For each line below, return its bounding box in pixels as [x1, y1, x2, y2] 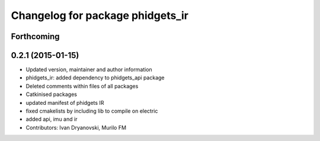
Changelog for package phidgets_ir [11, 9, 189, 22]
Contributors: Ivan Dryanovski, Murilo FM [25, 124, 127, 131]
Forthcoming [11, 31, 60, 41]
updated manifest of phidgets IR [25, 99, 104, 106]
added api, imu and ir [25, 116, 78, 123]
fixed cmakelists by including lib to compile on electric [25, 107, 158, 115]
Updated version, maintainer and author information [25, 66, 152, 73]
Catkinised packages [25, 91, 77, 98]
